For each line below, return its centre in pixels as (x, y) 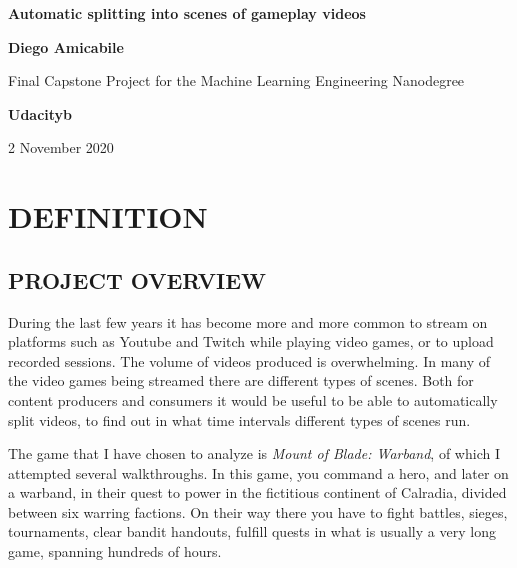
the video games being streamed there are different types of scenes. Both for (241, 380)
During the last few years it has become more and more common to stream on (248, 321)
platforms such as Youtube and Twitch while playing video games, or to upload (251, 341)
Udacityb (40, 113)
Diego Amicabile (66, 46)
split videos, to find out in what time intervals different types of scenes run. (239, 419)
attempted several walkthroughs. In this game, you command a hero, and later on (258, 472)
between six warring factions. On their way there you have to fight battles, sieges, (258, 511)
